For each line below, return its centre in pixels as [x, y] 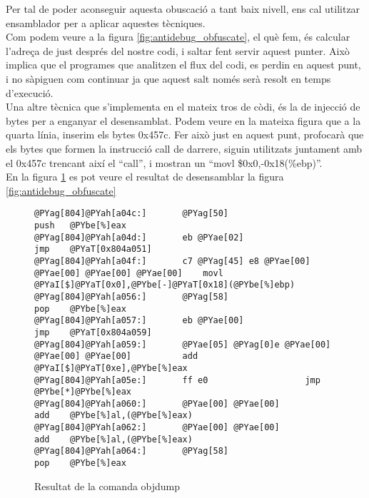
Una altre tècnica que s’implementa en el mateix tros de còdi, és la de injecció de [183, 107]
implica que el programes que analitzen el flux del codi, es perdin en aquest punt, [183, 65]
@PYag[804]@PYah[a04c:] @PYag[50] [132, 214]
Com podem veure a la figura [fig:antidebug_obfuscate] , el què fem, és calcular [178, 37]
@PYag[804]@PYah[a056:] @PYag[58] [132, 296]
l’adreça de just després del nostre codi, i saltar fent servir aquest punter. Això [178, 50]
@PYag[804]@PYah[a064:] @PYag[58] [132, 451]
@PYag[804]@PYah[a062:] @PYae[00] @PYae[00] [157, 428]
